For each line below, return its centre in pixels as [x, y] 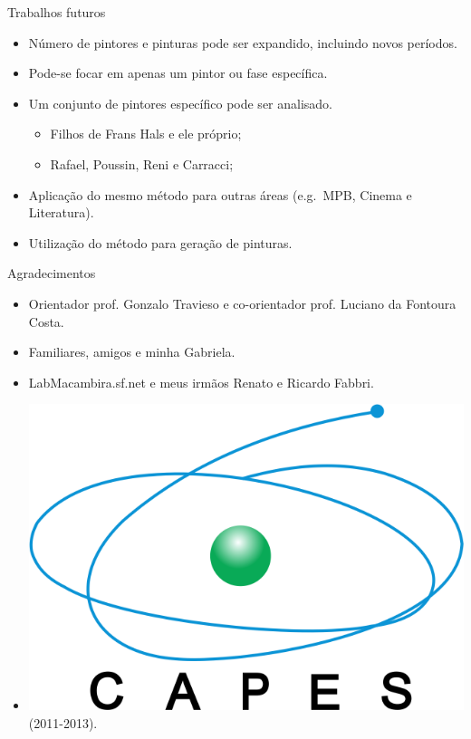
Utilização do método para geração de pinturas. [160, 242]
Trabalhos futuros [57, 12]
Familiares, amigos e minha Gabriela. [132, 352]
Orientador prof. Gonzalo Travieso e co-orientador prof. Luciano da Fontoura [242, 303]
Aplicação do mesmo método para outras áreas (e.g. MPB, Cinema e [220, 194]
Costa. [46, 321]
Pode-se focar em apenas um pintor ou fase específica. [178, 73]
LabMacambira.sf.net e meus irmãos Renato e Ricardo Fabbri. [201, 382]
